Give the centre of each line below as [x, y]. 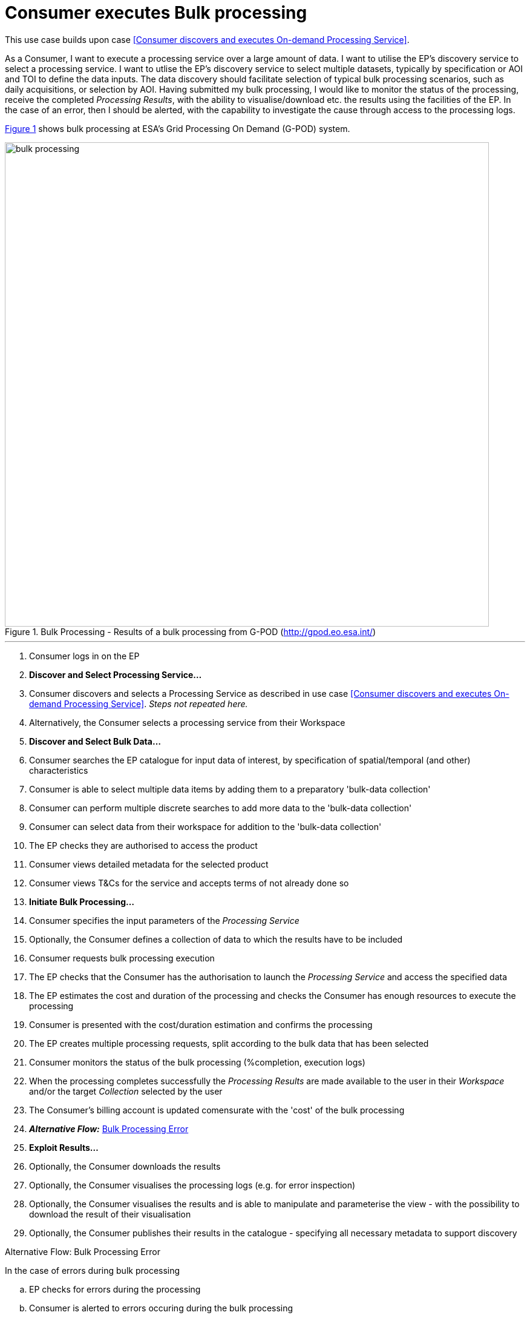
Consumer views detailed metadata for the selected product [149, 864]
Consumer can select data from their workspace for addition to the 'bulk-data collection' [205, 826]
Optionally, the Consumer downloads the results [125, 1166]
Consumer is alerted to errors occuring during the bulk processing [161, 1308]
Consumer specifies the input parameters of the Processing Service [164, 920]
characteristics [59, 770]
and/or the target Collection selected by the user [126, 1091]
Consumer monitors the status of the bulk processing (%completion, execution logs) [197, 1062]
